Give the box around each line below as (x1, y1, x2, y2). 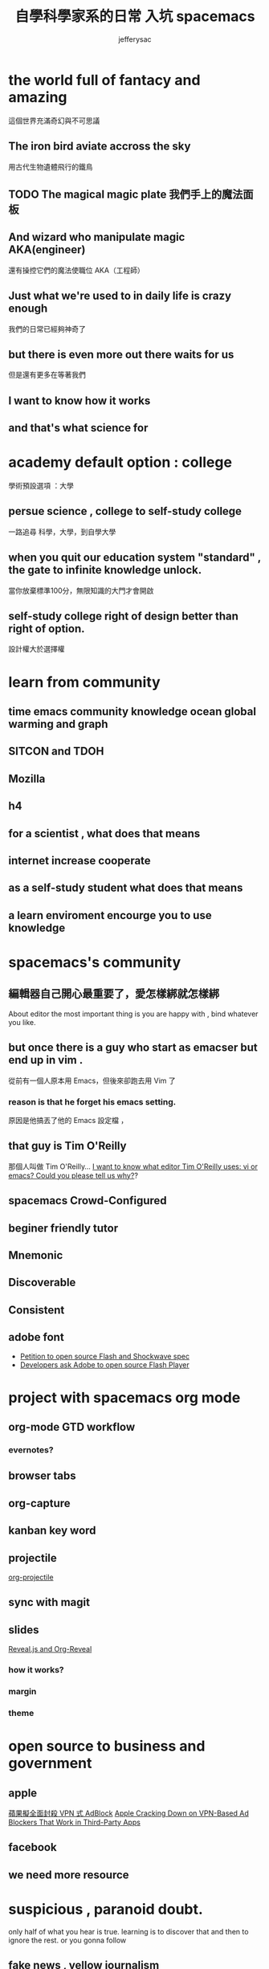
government (8, 1755, 92, 1772)
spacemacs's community (8, 953, 181, 971)
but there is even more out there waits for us (8, 347, 234, 362)
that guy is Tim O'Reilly (8, 1139, 127, 1153)
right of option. (8, 622, 86, 635)
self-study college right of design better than (8, 610, 239, 623)
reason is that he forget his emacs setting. (8, 1096, 177, 1107)
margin (8, 1686, 37, 1697)
